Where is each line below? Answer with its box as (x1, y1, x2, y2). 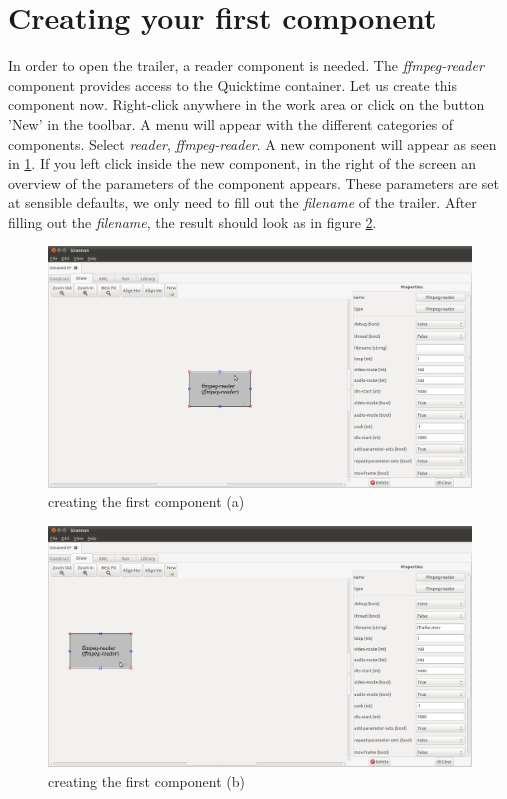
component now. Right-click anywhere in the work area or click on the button (8, 94, 485, 115)
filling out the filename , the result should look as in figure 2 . (8, 211, 377, 232)
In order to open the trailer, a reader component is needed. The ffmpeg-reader (8, 55, 484, 76)
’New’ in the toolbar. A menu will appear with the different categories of (8, 113, 454, 134)
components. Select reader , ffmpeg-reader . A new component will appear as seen (8, 133, 497, 154)
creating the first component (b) (48, 771, 245, 792)
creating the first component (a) (48, 491, 245, 512)
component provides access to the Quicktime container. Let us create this (8, 74, 458, 95)
